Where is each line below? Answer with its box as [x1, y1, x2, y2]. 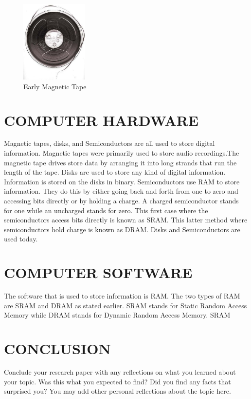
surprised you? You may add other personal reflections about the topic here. [4, 386, 231, 396]
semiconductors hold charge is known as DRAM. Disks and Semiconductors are [4, 224, 240, 234]
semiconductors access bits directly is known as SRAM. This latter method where [4, 215, 248, 225]
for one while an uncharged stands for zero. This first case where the [4, 205, 208, 215]
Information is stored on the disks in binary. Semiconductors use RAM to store [4, 176, 240, 186]
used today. [4, 234, 38, 244]
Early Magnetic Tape [23, 81, 87, 91]
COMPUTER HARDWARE [4, 110, 199, 130]
